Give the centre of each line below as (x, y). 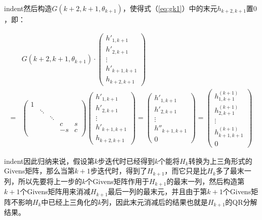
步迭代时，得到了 (119, 171)
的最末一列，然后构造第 (206, 181)
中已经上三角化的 (70, 202)
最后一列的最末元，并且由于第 (158, 191)
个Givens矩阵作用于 (117, 181)
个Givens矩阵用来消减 (55, 191)
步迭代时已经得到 (126, 161)
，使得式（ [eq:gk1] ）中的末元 (170, 8)
